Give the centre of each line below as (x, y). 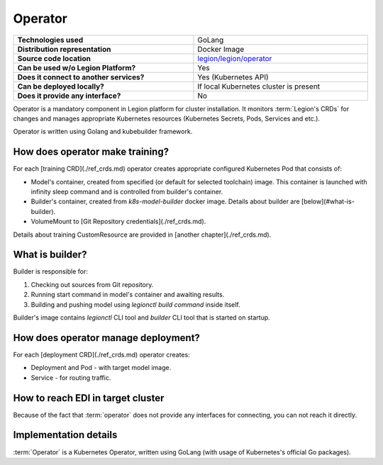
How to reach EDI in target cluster (89, 398)
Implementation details (65, 435)
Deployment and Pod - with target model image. (101, 368)
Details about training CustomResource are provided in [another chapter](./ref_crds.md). (142, 235)
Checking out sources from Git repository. (92, 284)
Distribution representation (64, 49)
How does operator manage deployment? (106, 338)
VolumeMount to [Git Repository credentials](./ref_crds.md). (118, 222)
